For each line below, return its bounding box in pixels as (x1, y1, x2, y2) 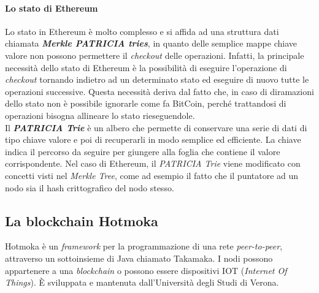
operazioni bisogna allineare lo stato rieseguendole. (5, 108, 195, 121)
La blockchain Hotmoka (5, 211, 158, 230)
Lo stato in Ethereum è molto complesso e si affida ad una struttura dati (5, 25, 279, 37)
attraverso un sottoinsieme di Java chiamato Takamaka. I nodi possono (5, 251, 273, 264)
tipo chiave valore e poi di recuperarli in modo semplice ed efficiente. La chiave (5, 133, 301, 146)
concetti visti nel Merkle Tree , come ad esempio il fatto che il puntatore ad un (5, 169, 299, 181)
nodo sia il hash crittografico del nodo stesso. (5, 181, 174, 194)
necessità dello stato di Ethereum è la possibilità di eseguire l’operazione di (5, 61, 287, 74)
